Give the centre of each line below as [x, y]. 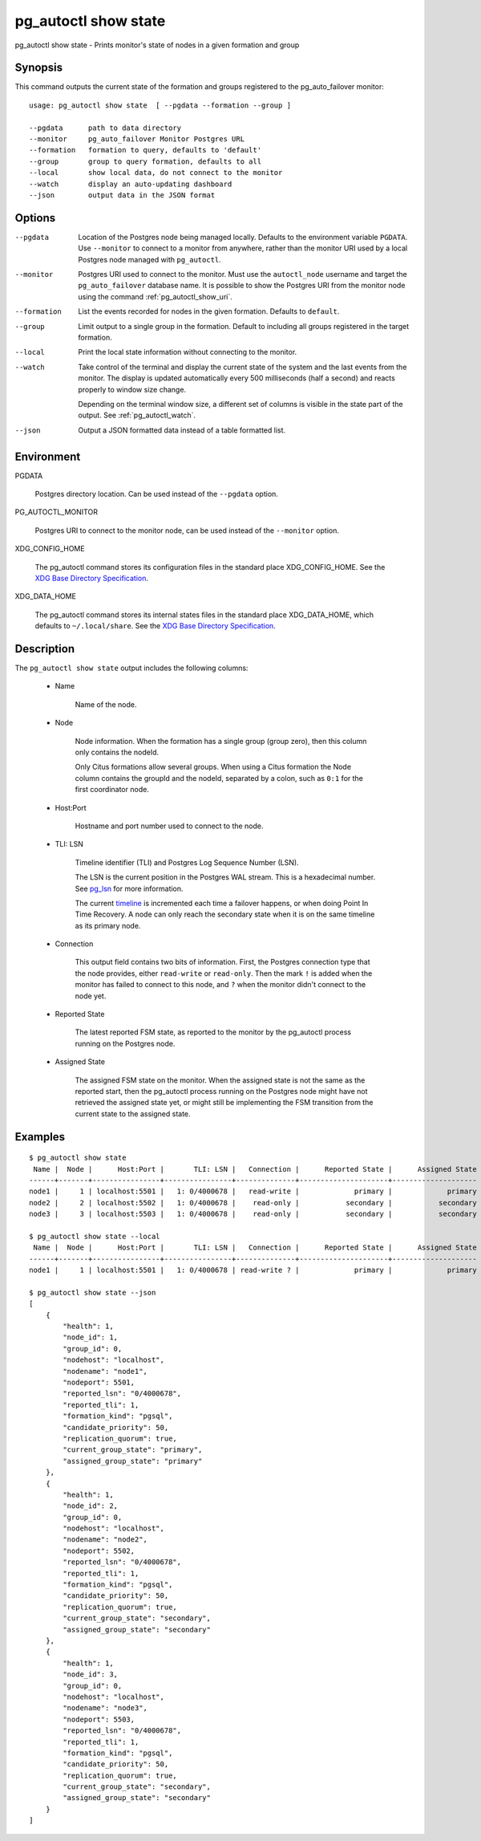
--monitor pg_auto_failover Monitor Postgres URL [137, 139]
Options [35, 218]
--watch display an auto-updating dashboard [131, 184]
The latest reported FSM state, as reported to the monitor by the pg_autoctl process [213, 1032]
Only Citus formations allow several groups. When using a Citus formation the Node [213, 767]
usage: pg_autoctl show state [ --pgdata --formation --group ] [160, 105]
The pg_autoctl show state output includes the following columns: [131, 668]
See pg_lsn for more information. [129, 888]
